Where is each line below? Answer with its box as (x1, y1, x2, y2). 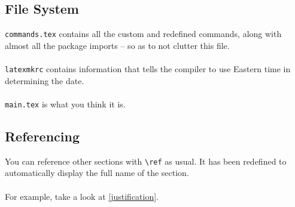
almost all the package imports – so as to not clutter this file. (5, 39, 230, 51)
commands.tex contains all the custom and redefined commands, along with (5, 27, 282, 40)
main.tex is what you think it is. (5, 97, 126, 110)
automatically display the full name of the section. (5, 166, 189, 179)
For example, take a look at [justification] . (5, 190, 159, 202)
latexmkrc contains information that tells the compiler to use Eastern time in (5, 63, 291, 75)
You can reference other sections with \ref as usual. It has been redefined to (5, 155, 287, 167)
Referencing (5, 126, 80, 145)
